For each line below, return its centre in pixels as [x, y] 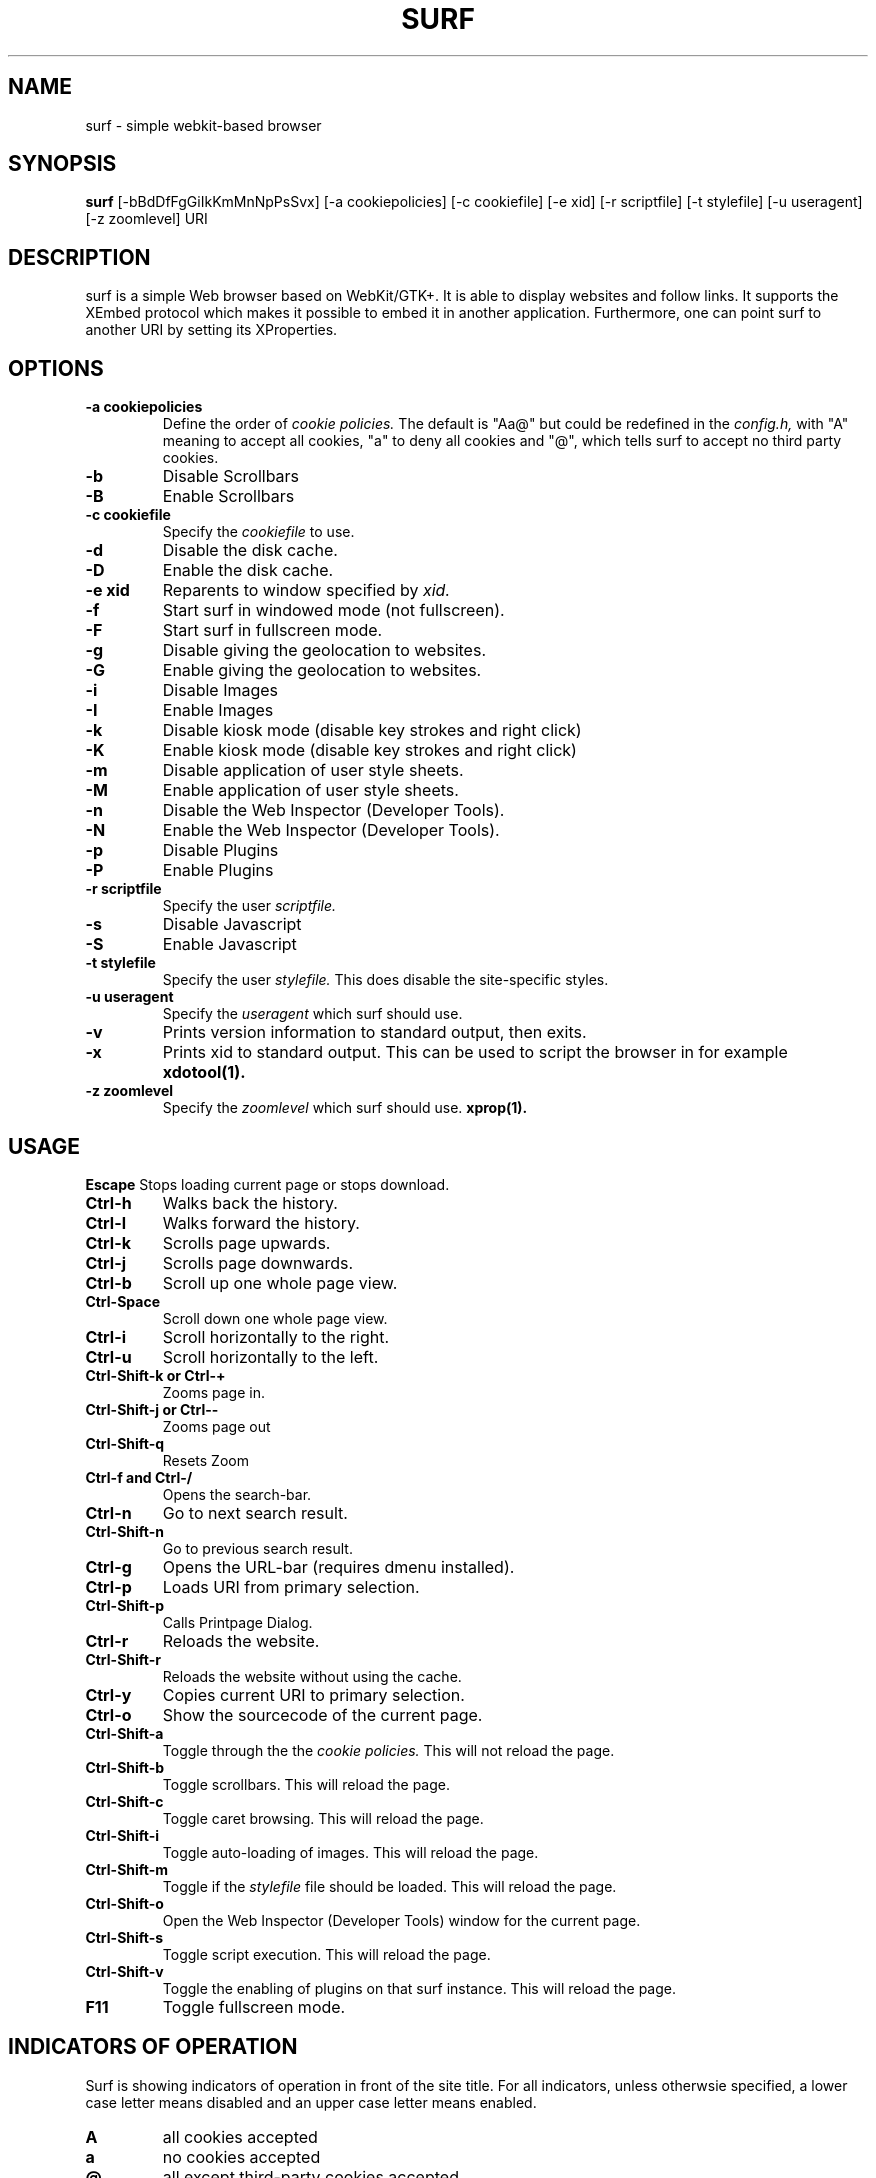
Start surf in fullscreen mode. [272, 630]
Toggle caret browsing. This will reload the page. [323, 1818]
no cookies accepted [241, 2156]
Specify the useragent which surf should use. [312, 1014]
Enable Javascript [229, 944]
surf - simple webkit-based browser [203, 125]
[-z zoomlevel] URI [146, 219]
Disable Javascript [232, 924]
